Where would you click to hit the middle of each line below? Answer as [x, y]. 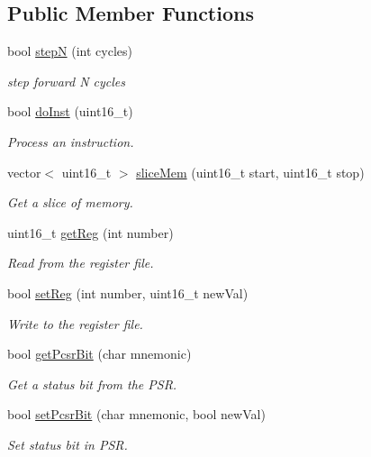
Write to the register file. [75, 323]
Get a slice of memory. [70, 202]
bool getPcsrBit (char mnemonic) [100, 354]
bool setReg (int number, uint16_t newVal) [128, 292]
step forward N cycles [66, 81]
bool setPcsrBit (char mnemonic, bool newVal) [136, 414]
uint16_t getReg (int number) [90, 232]
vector [24, 172]
